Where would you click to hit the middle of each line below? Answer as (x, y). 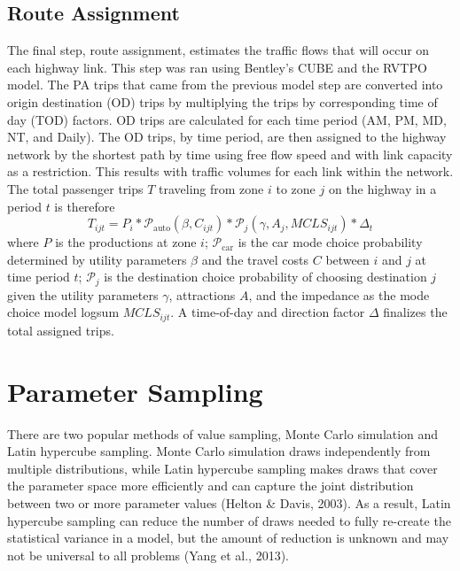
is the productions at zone (126, 242)
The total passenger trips (75, 188)
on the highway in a (382, 188)
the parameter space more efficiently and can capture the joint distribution (211, 486)
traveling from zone (211, 188)
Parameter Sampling (135, 391)
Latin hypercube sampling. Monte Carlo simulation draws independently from (219, 451)
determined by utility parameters (97, 259)
